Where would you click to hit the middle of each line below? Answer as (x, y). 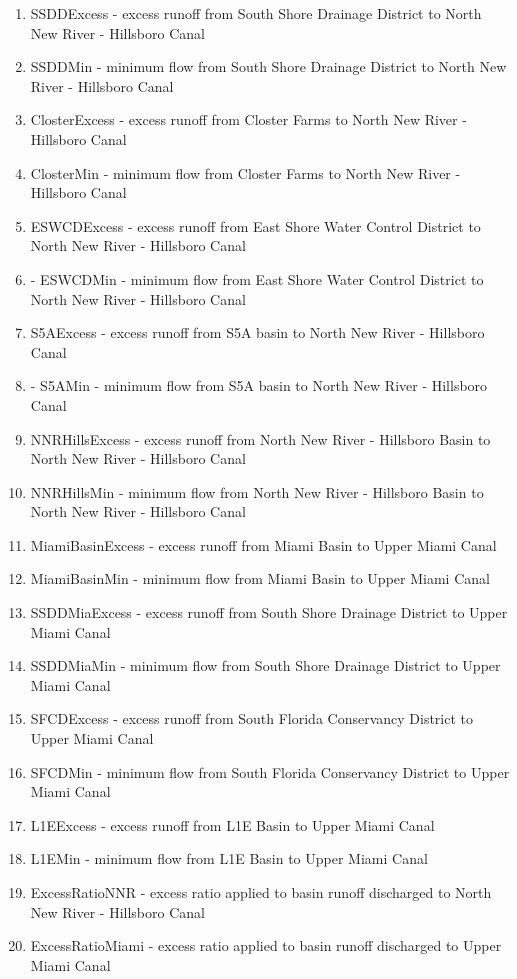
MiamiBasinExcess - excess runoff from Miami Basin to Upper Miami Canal (263, 544)
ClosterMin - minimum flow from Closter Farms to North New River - (245, 172)
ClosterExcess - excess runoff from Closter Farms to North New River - (248, 119)
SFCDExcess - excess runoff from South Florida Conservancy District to (252, 718)
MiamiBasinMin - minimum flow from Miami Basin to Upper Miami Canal (260, 578)
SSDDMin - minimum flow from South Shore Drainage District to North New (268, 66)
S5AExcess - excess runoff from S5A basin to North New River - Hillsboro (257, 332)
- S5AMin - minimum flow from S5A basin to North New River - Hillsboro (259, 385)
